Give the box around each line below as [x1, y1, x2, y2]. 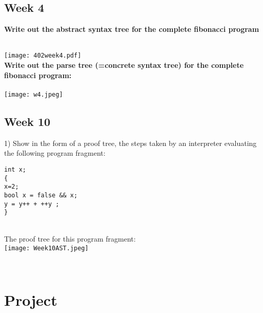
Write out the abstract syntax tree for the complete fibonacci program [4, 24, 259, 34]
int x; [4, 165, 26, 173]
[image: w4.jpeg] [4, 90, 63, 98]
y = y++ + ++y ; [4, 200, 59, 208]
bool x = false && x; [4, 191, 78, 199]
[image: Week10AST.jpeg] [4, 245, 89, 252]
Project [4, 289, 57, 310]
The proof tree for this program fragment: [4, 233, 136, 244]
